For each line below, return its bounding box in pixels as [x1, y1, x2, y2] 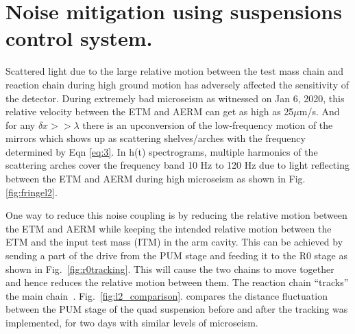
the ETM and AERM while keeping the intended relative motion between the [5, 221, 332, 235]
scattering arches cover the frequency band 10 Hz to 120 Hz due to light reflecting [5, 158, 350, 172]
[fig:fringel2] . [5, 184, 58, 199]
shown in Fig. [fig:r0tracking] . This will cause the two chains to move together [5, 261, 334, 276]
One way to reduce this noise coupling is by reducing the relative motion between [5, 208, 347, 222]
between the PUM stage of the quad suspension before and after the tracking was [5, 302, 348, 316]
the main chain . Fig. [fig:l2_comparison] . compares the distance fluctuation [5, 288, 328, 302]
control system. [5, 24, 153, 52]
